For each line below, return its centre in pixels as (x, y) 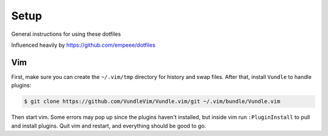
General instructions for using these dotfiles (66, 34)
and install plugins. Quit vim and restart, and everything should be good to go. (109, 126)
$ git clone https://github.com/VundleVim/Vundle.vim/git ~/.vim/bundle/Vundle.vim (152, 101)
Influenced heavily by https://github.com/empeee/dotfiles (84, 45)
